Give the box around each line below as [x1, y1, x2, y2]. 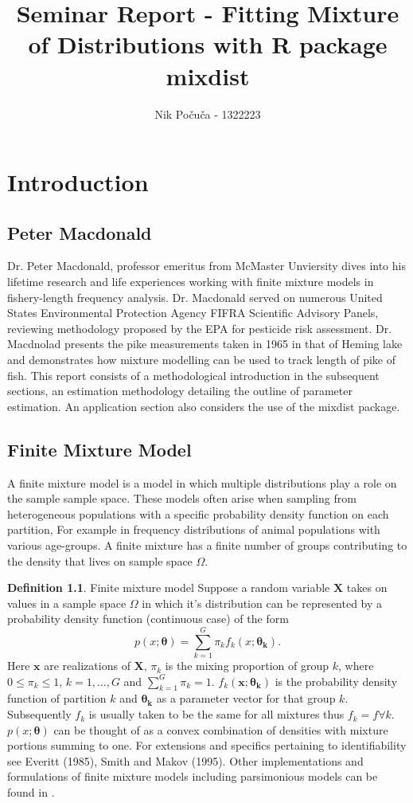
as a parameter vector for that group [156, 690, 336, 707]
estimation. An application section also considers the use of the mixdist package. [7, 398, 400, 414]
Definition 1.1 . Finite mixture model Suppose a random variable [7, 579, 330, 596]
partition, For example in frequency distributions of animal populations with [7, 521, 380, 538]
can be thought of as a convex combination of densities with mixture [53, 721, 388, 738]
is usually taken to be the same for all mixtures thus [88, 706, 345, 723]
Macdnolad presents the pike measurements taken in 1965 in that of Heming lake [7, 335, 403, 352]
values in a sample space [7, 594, 127, 611]
